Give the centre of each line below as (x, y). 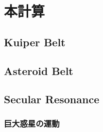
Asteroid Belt (39, 70)
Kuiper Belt (35, 42)
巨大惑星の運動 (32, 123)
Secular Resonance (52, 99)
